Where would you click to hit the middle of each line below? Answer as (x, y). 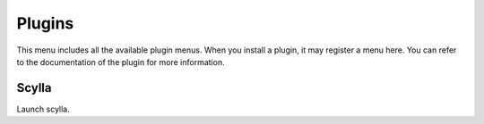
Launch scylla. (43, 109)
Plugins (45, 23)
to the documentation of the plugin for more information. (121, 62)
